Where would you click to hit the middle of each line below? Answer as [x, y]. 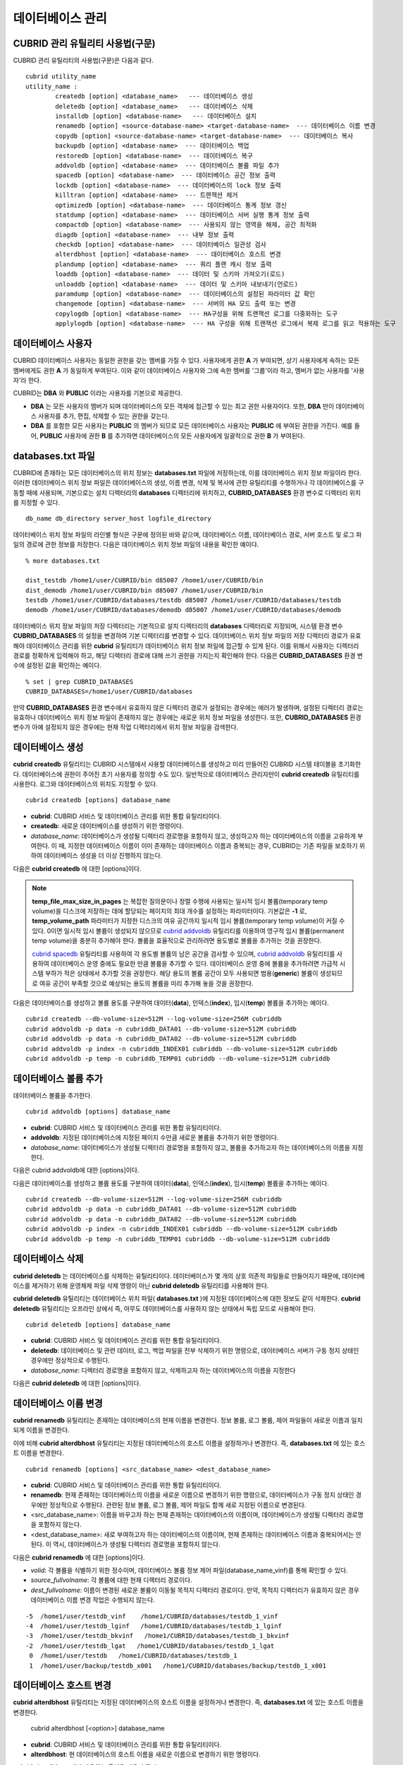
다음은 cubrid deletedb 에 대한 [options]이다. [77, 1383]
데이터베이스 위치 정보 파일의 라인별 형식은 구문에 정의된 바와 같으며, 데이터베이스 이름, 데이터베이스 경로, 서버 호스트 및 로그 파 [187, 534]
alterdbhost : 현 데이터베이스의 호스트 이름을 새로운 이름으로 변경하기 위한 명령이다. [145, 1754]
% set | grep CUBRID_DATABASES [80, 682]
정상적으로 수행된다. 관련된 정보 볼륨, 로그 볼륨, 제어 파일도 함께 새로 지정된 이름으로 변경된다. [178, 1504]
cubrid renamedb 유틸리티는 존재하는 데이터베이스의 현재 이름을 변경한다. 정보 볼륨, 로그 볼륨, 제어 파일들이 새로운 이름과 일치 [188, 1420]
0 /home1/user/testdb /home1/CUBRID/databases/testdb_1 [133, 1656]
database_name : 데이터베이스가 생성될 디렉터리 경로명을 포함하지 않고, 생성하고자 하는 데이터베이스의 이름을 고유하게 [193, 836]
